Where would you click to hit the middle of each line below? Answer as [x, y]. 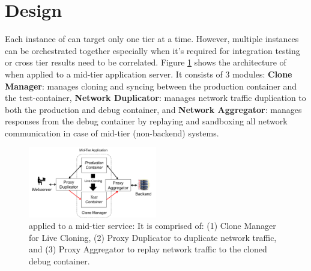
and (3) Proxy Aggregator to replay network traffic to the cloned [148, 249]
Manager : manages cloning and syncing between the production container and [151, 86]
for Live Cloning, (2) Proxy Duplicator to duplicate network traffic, [153, 237]
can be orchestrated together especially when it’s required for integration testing [152, 50]
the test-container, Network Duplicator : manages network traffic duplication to [155, 98]
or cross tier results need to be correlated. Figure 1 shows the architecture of [146, 62]
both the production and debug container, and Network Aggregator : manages [153, 109]
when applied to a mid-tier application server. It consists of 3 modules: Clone [149, 74]
